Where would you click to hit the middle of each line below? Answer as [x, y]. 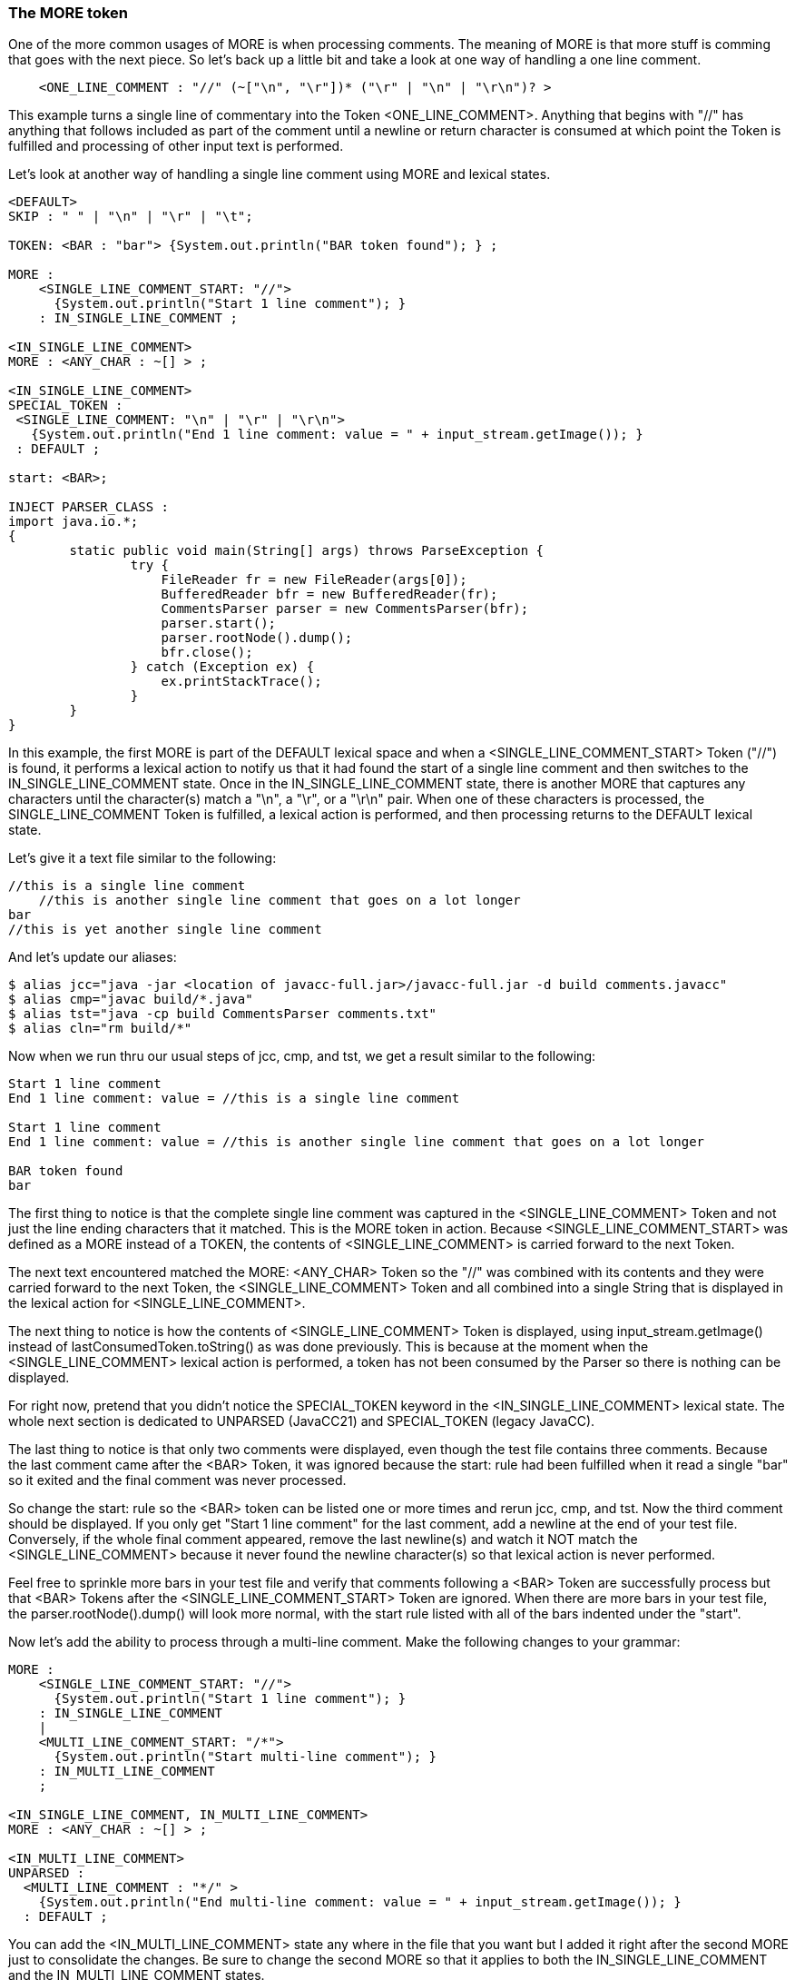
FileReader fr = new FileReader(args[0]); [314, 580]
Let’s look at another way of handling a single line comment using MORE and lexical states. [280, 174]
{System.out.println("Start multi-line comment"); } [245, 1757]
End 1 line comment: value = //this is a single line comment [234, 1099]
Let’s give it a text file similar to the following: [142, 858]
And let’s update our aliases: [93, 957]
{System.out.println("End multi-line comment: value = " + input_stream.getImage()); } [360, 1902]
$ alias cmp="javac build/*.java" [131, 1000]
